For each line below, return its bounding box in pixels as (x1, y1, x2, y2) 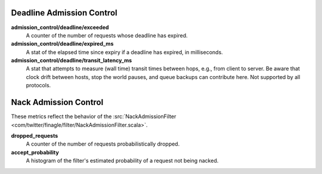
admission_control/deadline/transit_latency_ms (11, 57, 132, 64)
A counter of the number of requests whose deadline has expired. (26, 31, 188, 39)
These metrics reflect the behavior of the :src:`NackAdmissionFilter (11, 113, 177, 120)
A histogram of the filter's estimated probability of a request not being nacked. (26, 157, 219, 164)
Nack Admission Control (11, 97, 104, 107)
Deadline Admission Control (11, 8, 117, 18)
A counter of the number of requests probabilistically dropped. (26, 140, 180, 148)
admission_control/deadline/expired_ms (11, 40, 114, 48)
